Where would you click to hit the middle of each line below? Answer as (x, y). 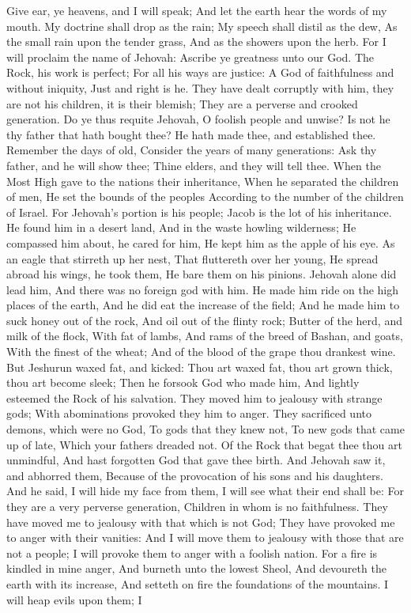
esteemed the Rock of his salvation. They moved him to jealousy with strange (194, 397)
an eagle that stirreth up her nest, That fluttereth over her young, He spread (192, 258)
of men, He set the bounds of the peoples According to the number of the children (205, 197)
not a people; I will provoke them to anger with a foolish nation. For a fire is (192, 552)
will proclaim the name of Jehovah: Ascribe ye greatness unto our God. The (190, 57)
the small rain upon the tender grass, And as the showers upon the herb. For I (196, 42)
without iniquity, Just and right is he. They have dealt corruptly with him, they (200, 87)
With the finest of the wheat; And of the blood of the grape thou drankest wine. (201, 352)
